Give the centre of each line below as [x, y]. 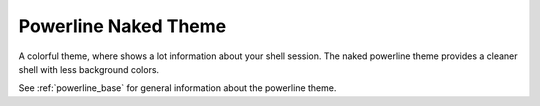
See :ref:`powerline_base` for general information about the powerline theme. [177, 88]
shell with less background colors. [89, 69]
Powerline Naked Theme [122, 26]
